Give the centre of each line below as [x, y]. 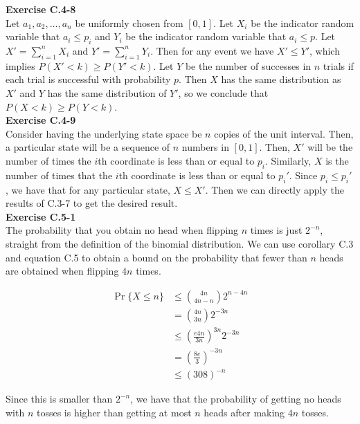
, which [325, 50]
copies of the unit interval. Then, [284, 133]
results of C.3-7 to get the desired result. [92, 203]
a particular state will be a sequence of [88, 147]
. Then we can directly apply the [274, 189]
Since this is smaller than [59, 399]
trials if [338, 65]
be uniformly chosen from [129, 22]
